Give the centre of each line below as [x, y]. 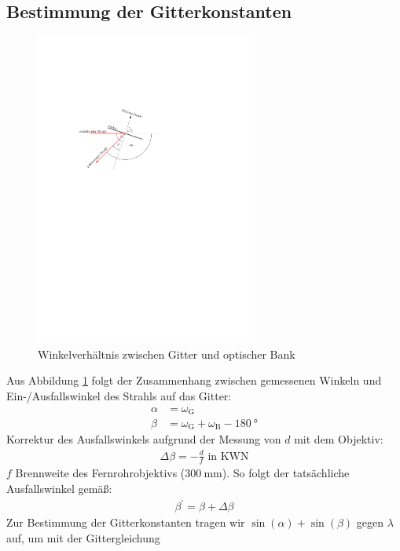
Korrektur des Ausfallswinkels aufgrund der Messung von [144, 439]
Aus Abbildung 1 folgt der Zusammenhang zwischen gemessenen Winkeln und [194, 380]
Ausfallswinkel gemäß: [59, 489]
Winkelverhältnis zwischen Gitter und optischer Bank [167, 354]
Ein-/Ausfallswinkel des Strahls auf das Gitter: [119, 395]
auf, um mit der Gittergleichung [83, 537]
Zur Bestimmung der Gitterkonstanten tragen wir [126, 522]
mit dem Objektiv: [339, 439]
